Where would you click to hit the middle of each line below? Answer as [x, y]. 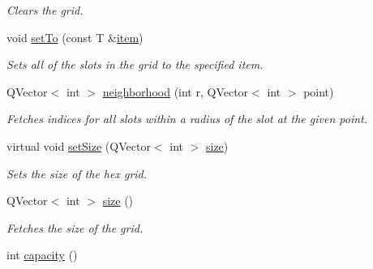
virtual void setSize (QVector [79, 145]
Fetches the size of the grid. [75, 227]
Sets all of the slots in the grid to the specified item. [135, 64]
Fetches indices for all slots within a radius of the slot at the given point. [187, 119]
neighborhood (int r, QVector [176, 91]
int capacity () [42, 255]
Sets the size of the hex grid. [77, 173]
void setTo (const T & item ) [75, 37]
